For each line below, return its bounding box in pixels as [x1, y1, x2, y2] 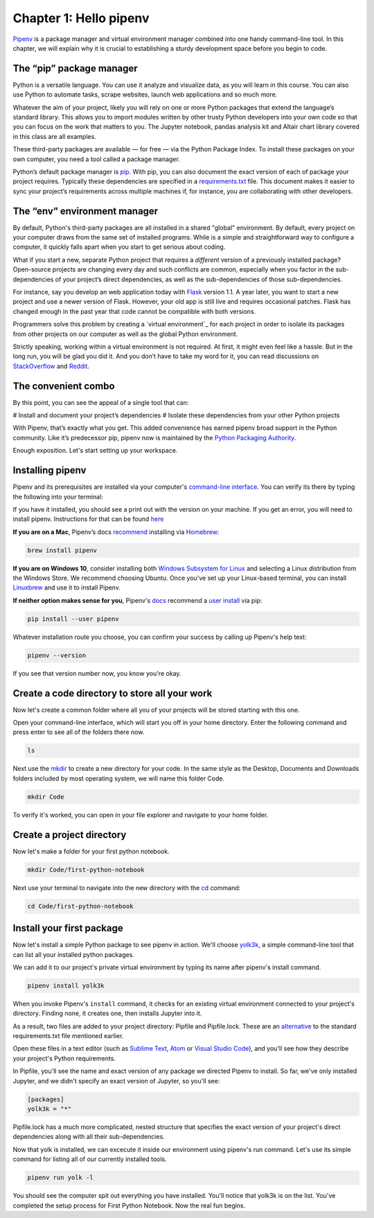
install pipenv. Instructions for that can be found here [12, 515, 164, 524]
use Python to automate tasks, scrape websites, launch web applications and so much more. [12, 90, 278, 99]
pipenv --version [27, 651, 87, 659]
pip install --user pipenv [27, 615, 119, 623]
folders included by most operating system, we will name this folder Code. [12, 774, 225, 783]
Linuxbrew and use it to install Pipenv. [12, 583, 121, 592]
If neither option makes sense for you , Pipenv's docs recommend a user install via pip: [12, 596, 262, 604]
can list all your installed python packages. [12, 950, 135, 958]
